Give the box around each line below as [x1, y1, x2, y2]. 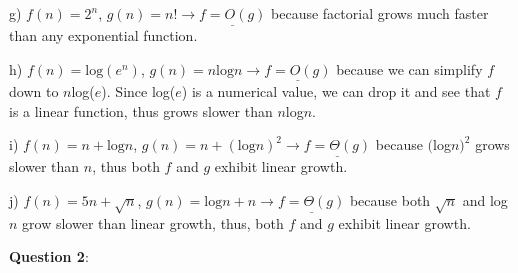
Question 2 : [9, 246, 89, 267]
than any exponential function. [9, 25, 198, 46]
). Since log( [101, 81, 176, 102]
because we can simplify [336, 58, 483, 79]
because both [349, 190, 431, 211]
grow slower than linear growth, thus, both [22, 212, 284, 233]
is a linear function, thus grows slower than [9, 100, 273, 121]
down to [9, 81, 59, 102]
